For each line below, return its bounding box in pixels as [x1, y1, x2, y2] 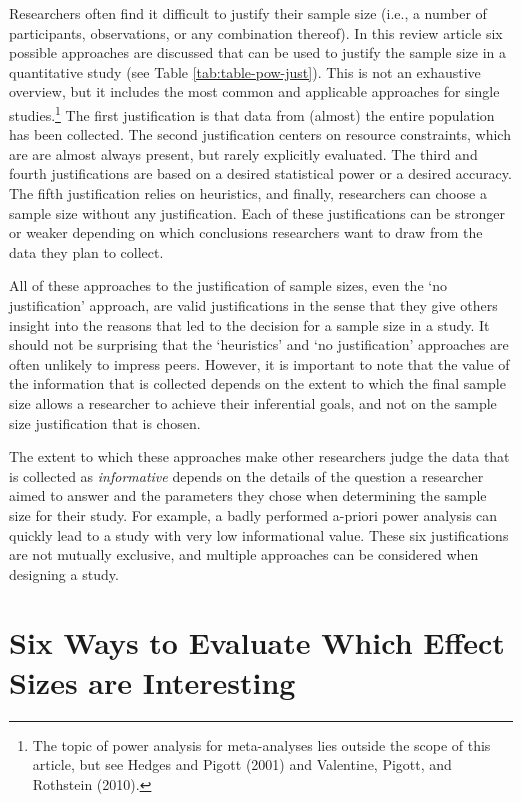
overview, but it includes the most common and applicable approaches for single [9, 81, 500, 102]
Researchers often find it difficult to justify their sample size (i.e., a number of [9, 3, 487, 23]
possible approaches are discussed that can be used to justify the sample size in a [9, 42, 507, 63]
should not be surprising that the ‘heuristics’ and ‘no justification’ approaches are [9, 334, 509, 355]
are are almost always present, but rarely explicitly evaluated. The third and [9, 143, 478, 164]
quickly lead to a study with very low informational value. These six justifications [9, 524, 509, 545]
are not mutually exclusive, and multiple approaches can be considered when [9, 544, 479, 565]
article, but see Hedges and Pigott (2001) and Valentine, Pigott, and [32, 754, 452, 775]
